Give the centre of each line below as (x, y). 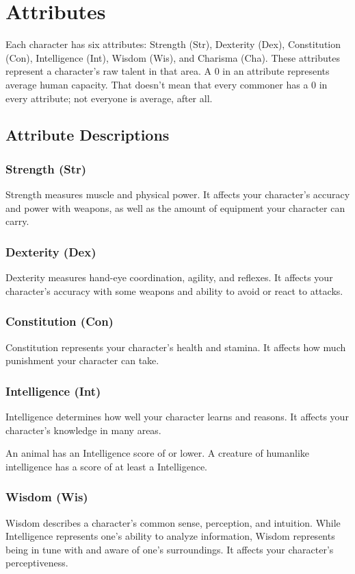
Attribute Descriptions (88, 135)
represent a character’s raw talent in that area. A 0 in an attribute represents (168, 71)
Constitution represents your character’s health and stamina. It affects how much (176, 347)
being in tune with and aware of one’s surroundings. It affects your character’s (170, 549)
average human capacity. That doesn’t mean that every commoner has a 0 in (167, 84)
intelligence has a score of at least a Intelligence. (106, 466)
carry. (17, 221)
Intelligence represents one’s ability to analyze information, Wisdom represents (170, 536)
